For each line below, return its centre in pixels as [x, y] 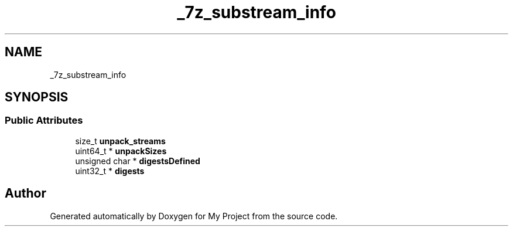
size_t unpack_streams [120, 141]
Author [25, 193]
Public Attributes [44, 120]
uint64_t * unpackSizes [121, 151]
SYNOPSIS [37, 97]
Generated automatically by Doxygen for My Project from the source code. [194, 216]
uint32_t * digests [110, 171]
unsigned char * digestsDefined [138, 161]
